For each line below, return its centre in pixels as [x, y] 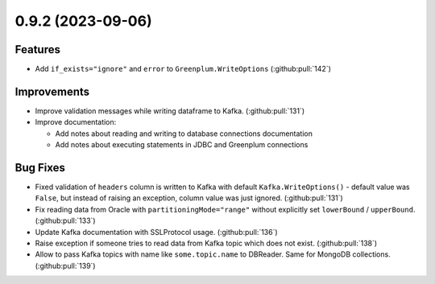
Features [37, 49]
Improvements [52, 91]
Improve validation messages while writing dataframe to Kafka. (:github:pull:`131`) [170, 111]
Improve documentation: [76, 122]
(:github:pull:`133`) [65, 220]
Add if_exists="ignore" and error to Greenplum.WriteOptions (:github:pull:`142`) [183, 69]
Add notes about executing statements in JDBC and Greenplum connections [182, 145]
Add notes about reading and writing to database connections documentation [184, 134]
